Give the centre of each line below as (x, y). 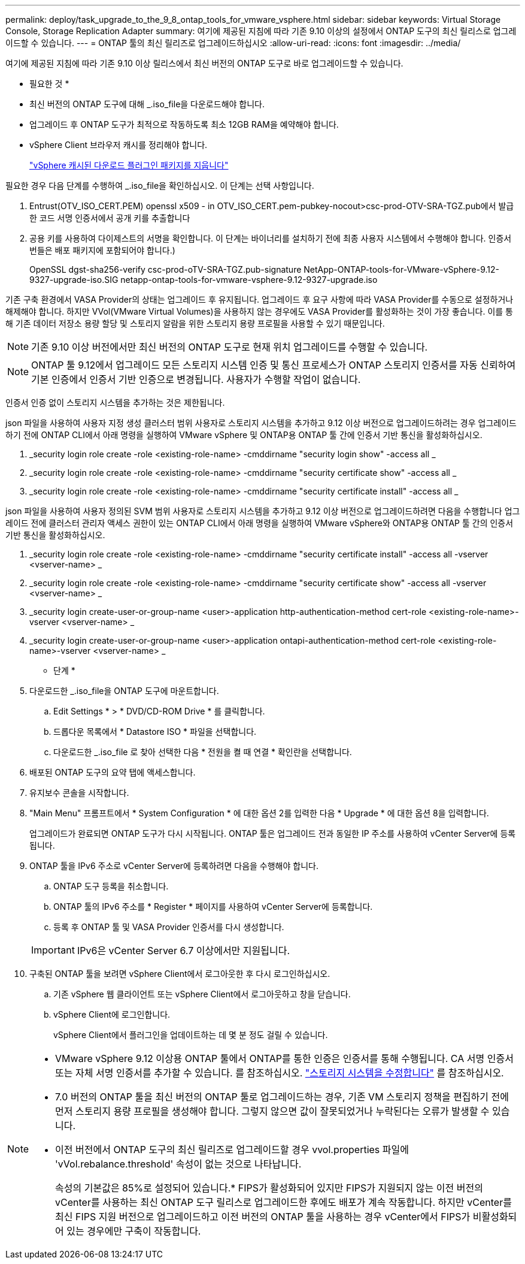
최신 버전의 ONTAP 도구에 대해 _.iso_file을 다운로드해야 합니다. (147, 104)
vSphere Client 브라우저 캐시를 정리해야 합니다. (119, 145)
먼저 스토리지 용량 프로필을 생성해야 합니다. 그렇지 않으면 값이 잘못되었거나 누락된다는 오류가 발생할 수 (272, 1111)
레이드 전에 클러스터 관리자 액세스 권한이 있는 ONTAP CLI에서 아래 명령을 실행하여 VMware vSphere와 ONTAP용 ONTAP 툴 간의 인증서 (260, 523)
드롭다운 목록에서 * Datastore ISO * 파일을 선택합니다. (155, 731)
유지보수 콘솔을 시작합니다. (79, 793)
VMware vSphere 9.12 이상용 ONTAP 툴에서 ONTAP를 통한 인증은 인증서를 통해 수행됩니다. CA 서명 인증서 (284, 1058)
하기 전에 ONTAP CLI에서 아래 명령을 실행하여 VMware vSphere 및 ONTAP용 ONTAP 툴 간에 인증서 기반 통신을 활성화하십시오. (244, 435)
